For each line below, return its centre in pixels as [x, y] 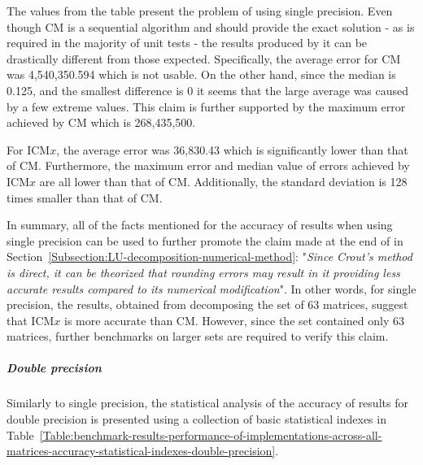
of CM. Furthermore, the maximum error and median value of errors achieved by [208, 165]
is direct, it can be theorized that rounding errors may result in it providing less [203, 272]
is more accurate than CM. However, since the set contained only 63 [234, 320]
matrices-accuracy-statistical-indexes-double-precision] [141, 451]
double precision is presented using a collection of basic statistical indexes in [196, 419]
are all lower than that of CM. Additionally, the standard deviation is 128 [223, 181]
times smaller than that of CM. [85, 197]
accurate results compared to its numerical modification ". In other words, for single [211, 288]
